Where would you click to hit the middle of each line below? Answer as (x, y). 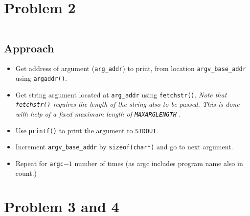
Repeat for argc (39, 163)
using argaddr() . (41, 78)
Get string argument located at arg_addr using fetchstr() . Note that (121, 94)
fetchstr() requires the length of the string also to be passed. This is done (127, 104)
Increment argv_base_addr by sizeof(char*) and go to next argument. (124, 147)
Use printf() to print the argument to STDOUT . (87, 130)
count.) (26, 173)
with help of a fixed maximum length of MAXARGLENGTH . (98, 113)
